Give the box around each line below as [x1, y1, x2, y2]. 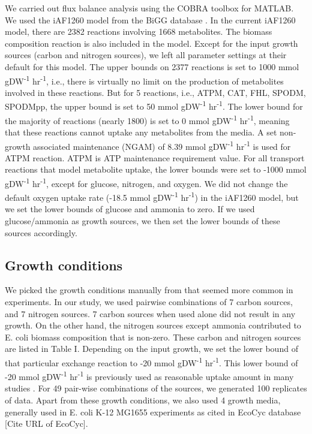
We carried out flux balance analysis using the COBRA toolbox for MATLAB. [5, 2, 294, 14]
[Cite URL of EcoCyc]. [5, 417, 88, 430]
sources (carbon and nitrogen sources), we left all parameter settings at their [5, 49, 287, 61]
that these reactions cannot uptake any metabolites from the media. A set [5, 125, 277, 138]
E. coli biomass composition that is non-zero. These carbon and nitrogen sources [5, 330, 301, 343]
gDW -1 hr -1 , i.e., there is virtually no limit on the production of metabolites [5, 73, 284, 87]
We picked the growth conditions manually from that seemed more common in [5, 284, 293, 296]
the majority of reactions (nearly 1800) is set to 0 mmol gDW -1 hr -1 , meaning [5, 112, 290, 126]
